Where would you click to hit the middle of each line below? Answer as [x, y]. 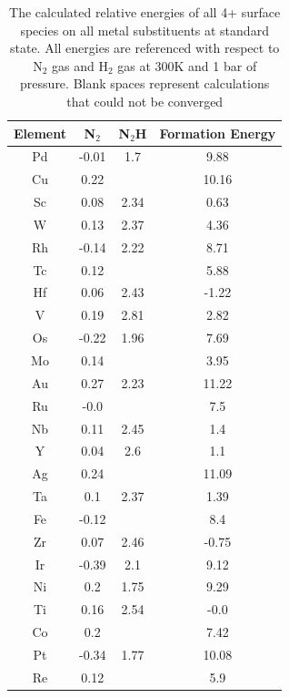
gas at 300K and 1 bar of [187, 65]
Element [40, 133]
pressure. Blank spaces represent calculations [145, 83]
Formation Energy [218, 133]
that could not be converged [145, 101]
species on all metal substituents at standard [144, 30]
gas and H [80, 65]
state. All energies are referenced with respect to [145, 48]
